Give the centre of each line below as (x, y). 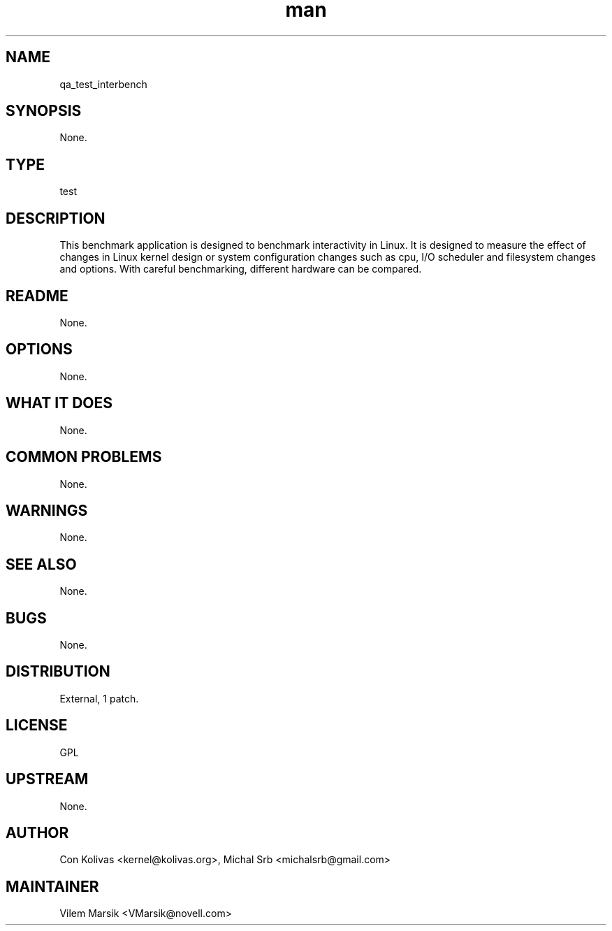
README (37, 296)
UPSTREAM (47, 779)
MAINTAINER (52, 886)
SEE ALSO (41, 564)
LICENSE (37, 726)
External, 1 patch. (99, 698)
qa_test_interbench (103, 84)
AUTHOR (37, 832)
